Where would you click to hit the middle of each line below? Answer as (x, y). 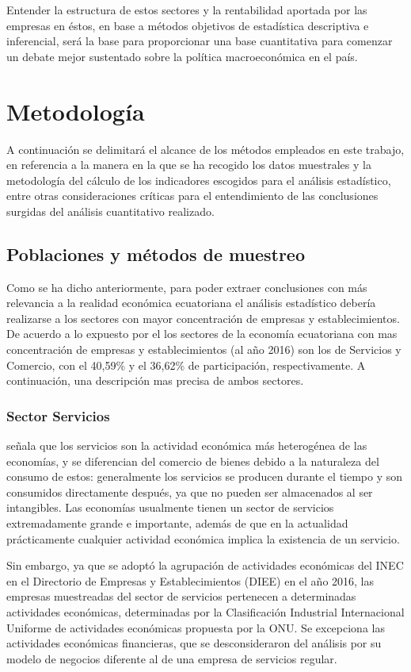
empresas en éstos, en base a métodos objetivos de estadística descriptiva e (188, 25)
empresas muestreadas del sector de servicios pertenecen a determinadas (181, 596)
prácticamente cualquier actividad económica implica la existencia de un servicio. (203, 538)
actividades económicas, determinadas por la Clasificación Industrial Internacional (205, 611)
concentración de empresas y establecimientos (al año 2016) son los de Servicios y (204, 349)
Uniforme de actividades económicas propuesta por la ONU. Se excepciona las (196, 627)
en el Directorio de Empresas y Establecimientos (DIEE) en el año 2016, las (190, 580)
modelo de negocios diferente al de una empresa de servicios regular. (172, 658)
